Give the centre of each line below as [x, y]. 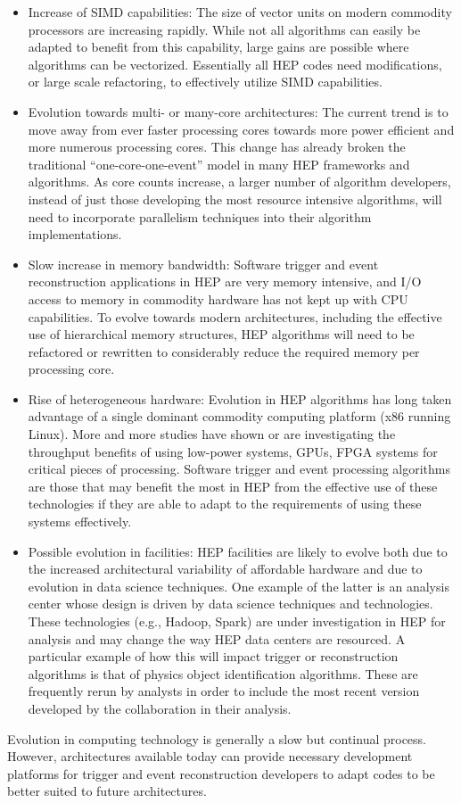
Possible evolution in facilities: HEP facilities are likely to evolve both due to [238, 551]
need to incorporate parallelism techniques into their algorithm [200, 216]
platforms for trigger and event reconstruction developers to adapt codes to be [221, 773]
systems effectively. [80, 522]
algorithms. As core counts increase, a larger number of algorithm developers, [239, 182]
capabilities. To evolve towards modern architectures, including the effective [235, 316]
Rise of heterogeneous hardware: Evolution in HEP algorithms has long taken [240, 398]
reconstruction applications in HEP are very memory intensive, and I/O [225, 281]
